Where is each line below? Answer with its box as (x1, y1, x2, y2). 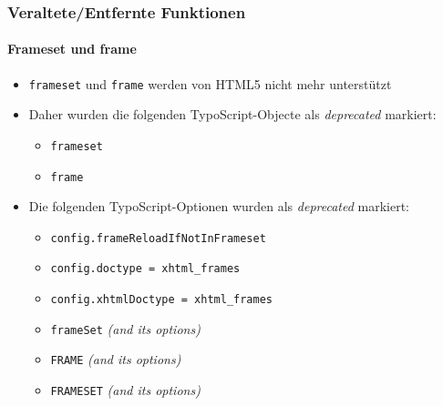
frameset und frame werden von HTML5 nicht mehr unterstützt (28, 74, 392, 93)
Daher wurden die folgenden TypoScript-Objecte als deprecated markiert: (28, 105, 437, 124)
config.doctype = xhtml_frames (50, 262, 241, 276)
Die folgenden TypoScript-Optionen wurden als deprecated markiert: (28, 197, 410, 216)
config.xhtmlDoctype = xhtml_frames (50, 293, 273, 307)
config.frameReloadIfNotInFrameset (50, 231, 266, 245)
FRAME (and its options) (50, 350, 181, 369)
